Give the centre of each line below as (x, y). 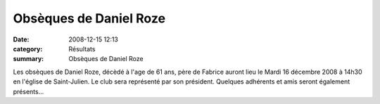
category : (28, 48)
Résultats (82, 48)
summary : (28, 59)
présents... (28, 91)
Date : (21, 39)
